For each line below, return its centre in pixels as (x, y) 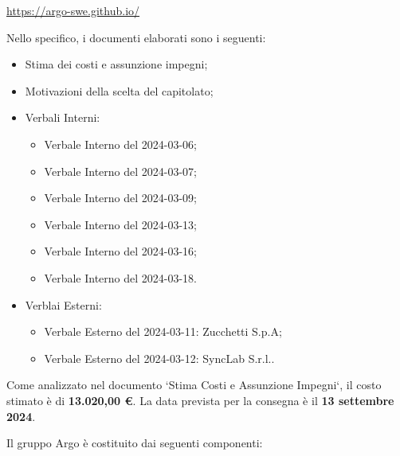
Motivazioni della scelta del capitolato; (119, 90)
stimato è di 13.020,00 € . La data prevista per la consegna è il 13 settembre (200, 400)
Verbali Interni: (63, 117)
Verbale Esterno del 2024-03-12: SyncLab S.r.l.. (159, 358)
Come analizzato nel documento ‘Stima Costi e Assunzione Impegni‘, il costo (194, 385)
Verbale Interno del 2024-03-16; (121, 251)
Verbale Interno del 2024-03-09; (121, 198)
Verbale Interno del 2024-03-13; (121, 224)
